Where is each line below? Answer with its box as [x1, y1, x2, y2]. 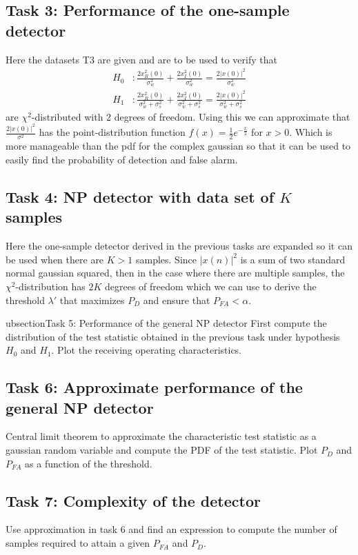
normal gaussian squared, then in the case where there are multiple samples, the [6, 265, 345, 280]
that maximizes [59, 292, 125, 307]
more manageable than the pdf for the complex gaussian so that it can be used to [6, 139, 351, 153]
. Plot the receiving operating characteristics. [51, 343, 242, 357]
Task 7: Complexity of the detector [6, 490, 261, 511]
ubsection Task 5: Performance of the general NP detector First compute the [6, 316, 327, 330]
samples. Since [135, 252, 197, 266]
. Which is [289, 125, 332, 139]
